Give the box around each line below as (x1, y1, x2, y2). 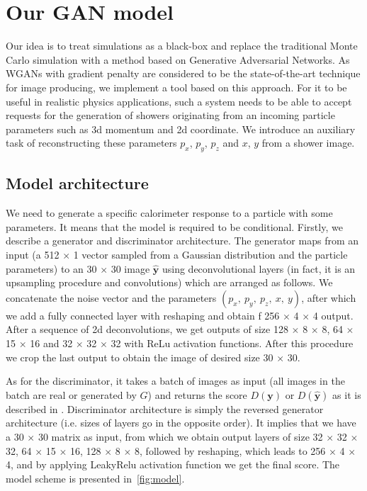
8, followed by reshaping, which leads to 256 (135, 443, 326, 458)
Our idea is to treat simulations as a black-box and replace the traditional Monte (6, 38, 358, 53)
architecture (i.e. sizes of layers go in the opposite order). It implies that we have (6, 415, 356, 430)
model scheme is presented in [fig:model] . (6, 470, 185, 485)
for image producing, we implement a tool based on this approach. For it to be (6, 79, 347, 94)
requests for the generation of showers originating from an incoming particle (6, 108, 335, 123)
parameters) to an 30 (6, 261, 97, 276)
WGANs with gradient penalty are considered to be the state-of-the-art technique (6, 66, 361, 81)
